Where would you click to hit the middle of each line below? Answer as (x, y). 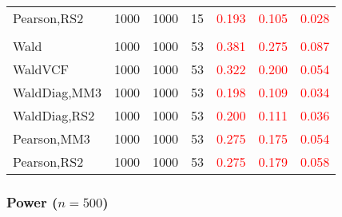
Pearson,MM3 (52, 138)
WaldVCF (41, 69)
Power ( (32, 201)
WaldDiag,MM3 (57, 92)
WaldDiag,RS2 (54, 115)
